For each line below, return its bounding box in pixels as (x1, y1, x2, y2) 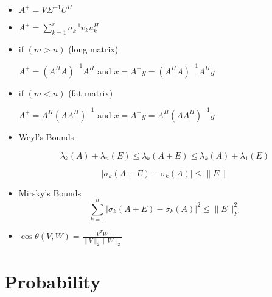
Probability (4, 268, 101, 293)
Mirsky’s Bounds (18, 186, 82, 199)
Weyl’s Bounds (18, 130, 74, 143)
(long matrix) (68, 42, 119, 55)
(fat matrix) (68, 86, 113, 99)
